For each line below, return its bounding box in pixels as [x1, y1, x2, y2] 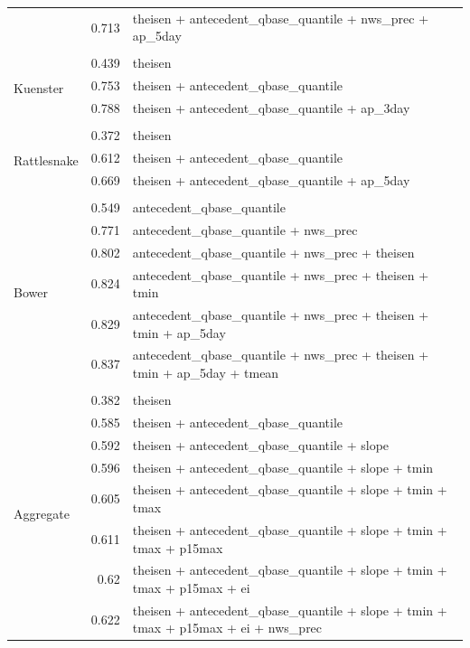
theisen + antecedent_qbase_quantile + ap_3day [132, 99, 410, 117]
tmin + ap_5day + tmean [132, 363, 279, 381]
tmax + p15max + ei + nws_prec [132, 618, 323, 637]
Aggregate [14, 504, 70, 523]
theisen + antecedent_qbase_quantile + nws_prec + [132, 8, 429, 27]
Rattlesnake [14, 150, 79, 169]
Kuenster [14, 78, 64, 97]
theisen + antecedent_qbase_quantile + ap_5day [132, 170, 410, 189]
